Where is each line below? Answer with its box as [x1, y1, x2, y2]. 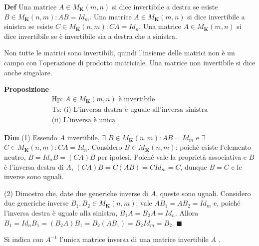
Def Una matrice [4, 1, 57, 11]
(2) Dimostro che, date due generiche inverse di [4, 188, 148, 198]
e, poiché [213, 198, 241, 208]
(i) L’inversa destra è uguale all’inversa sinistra [63, 106, 208, 113]
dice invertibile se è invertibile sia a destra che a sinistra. [4, 30, 178, 41]
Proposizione [4, 84, 49, 94]
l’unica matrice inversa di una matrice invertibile [59, 234, 209, 245]
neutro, [4, 152, 26, 162]
